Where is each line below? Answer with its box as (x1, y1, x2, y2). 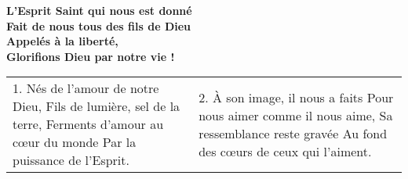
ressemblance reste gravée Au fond (199, 124, 388, 142)
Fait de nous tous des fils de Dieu (6, 17, 191, 34)
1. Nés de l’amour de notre (13, 79, 159, 98)
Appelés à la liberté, (6, 33, 118, 49)
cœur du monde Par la (13, 133, 137, 152)
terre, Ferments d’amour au (13, 115, 164, 134)
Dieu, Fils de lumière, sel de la (13, 97, 180, 116)
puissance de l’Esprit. (13, 151, 129, 170)
